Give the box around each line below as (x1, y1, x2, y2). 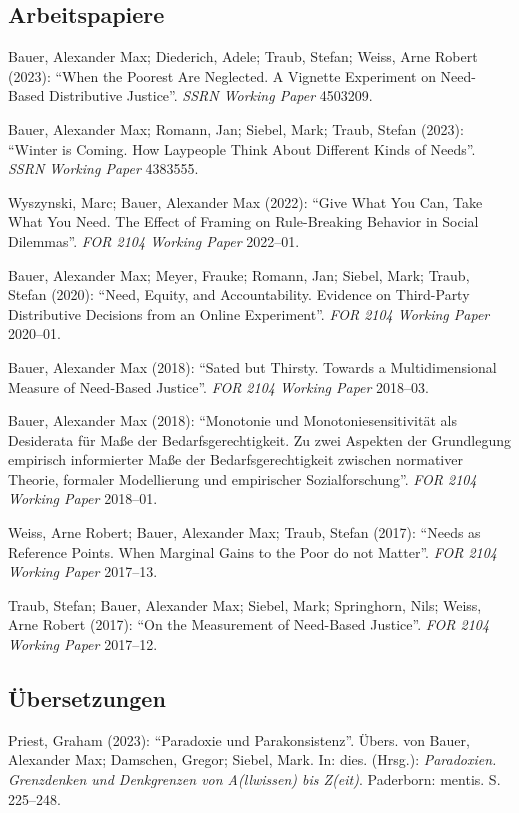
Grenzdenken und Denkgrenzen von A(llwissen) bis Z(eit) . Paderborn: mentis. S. (8, 769, 501, 790)
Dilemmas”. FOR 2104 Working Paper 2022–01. (8, 230, 300, 251)
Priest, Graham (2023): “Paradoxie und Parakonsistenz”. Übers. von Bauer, (8, 729, 470, 750)
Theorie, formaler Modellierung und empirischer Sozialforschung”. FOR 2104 (8, 468, 477, 489)
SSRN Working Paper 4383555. (8, 158, 199, 179)
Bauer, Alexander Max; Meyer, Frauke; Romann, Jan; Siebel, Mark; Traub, (8, 264, 470, 285)
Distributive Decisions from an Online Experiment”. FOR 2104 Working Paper (8, 303, 490, 324)
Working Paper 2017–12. (8, 634, 158, 655)
